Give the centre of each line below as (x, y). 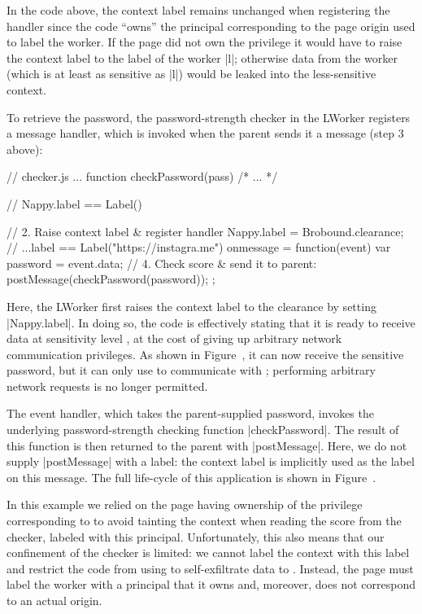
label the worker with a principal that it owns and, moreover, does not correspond (211, 584)
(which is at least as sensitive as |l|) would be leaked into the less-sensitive (191, 74)
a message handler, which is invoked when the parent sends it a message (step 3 (205, 133)
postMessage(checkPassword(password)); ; (111, 279)
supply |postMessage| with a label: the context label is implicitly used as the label (211, 461)
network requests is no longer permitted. (107, 386)
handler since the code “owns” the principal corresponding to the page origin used (211, 26)
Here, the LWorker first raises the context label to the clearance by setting (191, 306)
